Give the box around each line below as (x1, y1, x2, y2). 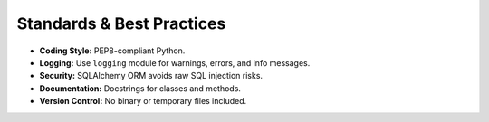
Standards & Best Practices (16, 14, 226, 33)
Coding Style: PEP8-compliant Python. (39, 45, 186, 56)
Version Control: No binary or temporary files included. (39, 96, 247, 107)
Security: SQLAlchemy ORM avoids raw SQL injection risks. (39, 70, 263, 81)
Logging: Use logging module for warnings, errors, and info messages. (39, 57, 311, 68)
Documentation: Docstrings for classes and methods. (39, 82, 242, 94)
